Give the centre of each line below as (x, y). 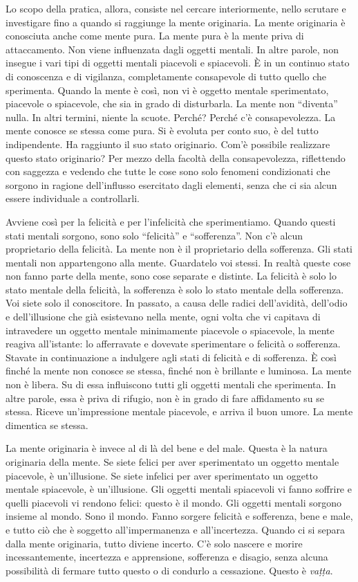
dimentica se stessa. (47, 425)
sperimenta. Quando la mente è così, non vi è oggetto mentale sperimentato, (167, 90)
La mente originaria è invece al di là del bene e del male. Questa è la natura (167, 448)
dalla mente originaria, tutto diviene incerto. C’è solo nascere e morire (154, 543)
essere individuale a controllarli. (73, 198)
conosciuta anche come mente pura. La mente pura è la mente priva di (155, 36)
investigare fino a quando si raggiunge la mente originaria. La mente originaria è (176, 22)
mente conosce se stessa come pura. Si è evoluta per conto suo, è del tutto (162, 130)
